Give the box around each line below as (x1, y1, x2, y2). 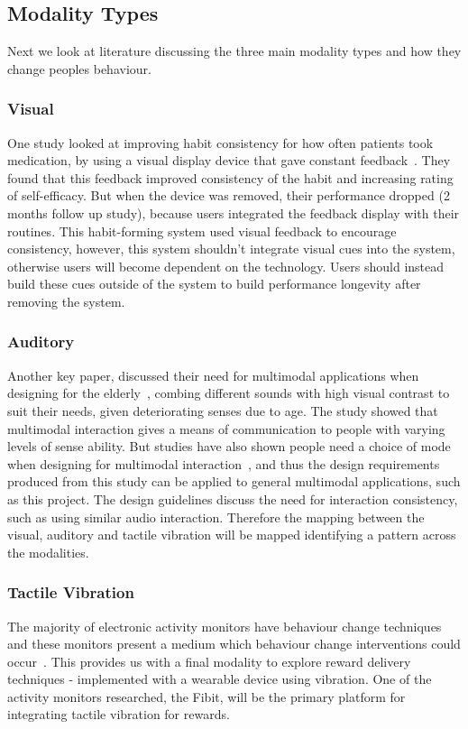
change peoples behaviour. (7, 59, 151, 78)
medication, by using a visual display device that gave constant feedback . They (7, 151, 451, 170)
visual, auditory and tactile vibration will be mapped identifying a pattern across (7, 525, 456, 544)
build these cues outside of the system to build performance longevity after (7, 274, 421, 293)
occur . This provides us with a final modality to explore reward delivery (7, 651, 411, 670)
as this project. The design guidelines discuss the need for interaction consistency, (7, 489, 458, 508)
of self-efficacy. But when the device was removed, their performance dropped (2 (7, 186, 450, 205)
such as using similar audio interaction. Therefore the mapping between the (7, 507, 425, 526)
